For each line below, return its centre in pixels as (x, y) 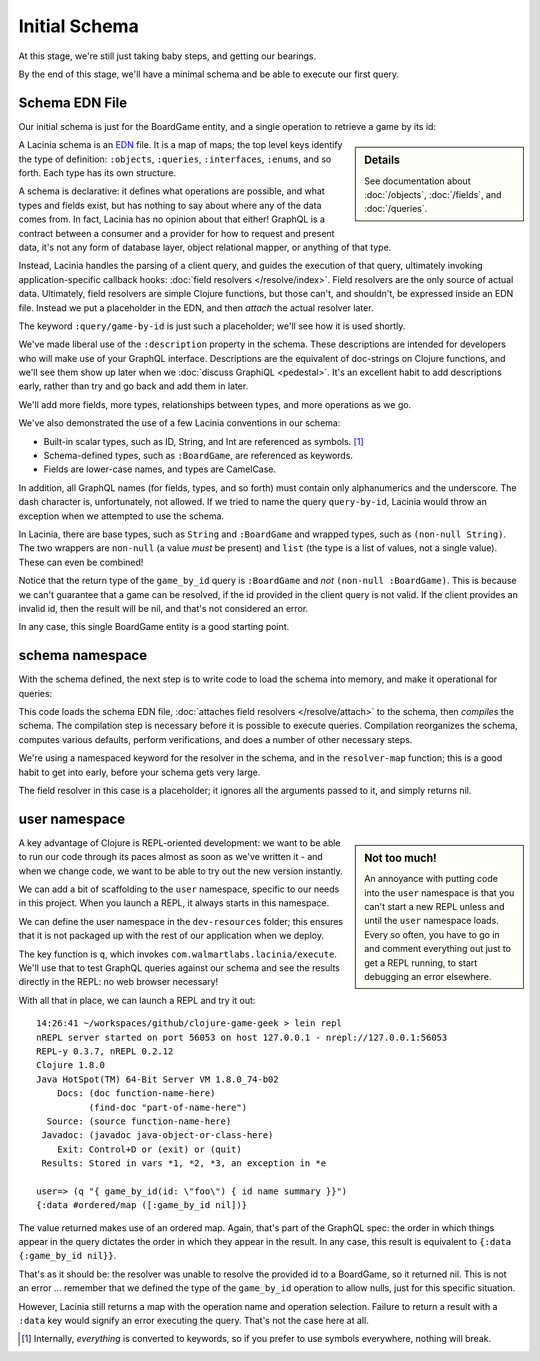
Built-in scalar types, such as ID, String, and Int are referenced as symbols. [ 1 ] (203, 441)
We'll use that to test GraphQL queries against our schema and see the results (179, 968)
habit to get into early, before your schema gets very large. (139, 772)
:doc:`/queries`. (396, 209)
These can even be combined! (81, 562)
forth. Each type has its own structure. (97, 173)
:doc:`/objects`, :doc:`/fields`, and (433, 194)
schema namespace (83, 655)
